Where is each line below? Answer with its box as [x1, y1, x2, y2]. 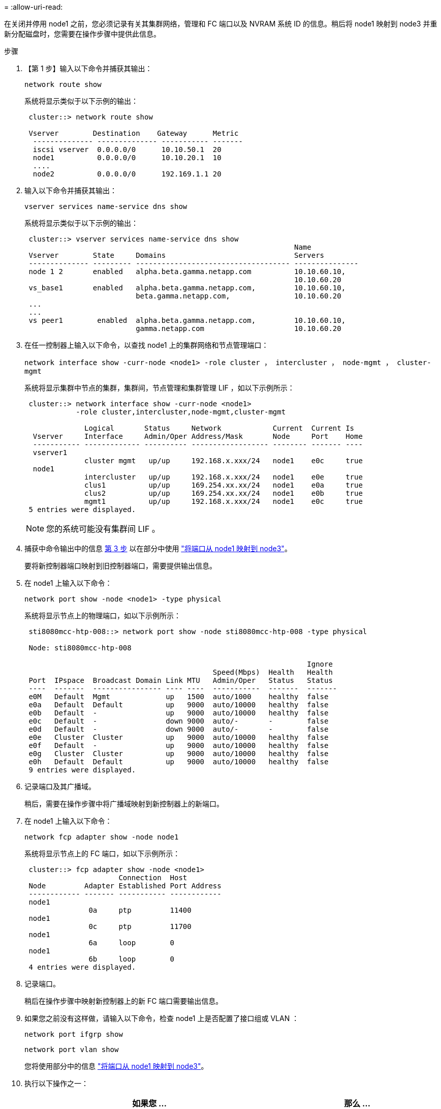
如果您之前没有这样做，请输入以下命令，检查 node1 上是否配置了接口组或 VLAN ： [24, 1014, 299, 1023]
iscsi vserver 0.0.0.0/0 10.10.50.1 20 [33, 145, 222, 154]
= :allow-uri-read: [4, 3, 63, 11]
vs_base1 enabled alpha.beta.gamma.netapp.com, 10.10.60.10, [28, 284, 346, 292]
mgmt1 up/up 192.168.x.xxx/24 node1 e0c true [84, 497, 363, 505]
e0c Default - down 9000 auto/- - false [28, 717, 329, 725]
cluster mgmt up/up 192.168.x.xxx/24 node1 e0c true [84, 457, 363, 465]
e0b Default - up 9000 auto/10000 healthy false [28, 709, 329, 717]
